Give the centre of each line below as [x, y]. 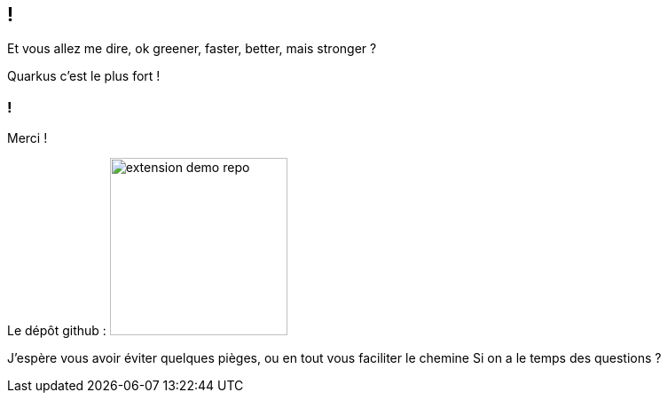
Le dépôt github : [57, 331]
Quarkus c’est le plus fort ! [84, 76]
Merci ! [28, 138]
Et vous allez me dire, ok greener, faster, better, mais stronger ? [192, 49]
